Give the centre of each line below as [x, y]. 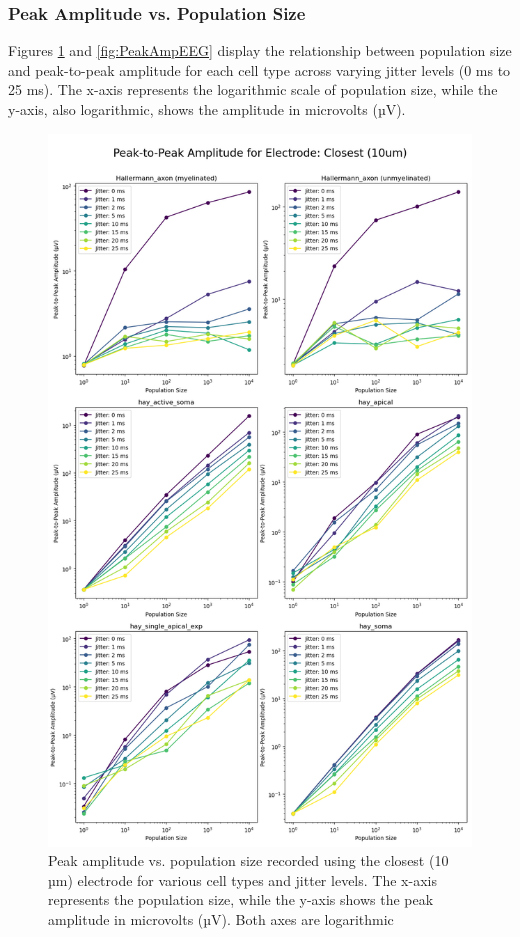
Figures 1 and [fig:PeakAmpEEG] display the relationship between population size [260, 50]
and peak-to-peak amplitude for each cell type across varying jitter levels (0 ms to [259, 69]
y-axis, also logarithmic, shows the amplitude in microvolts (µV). [207, 109]
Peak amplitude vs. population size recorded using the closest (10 [248, 860]
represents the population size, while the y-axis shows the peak [241, 899]
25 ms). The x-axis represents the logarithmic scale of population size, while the [253, 89]
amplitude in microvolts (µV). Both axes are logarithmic [221, 918]
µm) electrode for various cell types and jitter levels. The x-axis [242, 879]
